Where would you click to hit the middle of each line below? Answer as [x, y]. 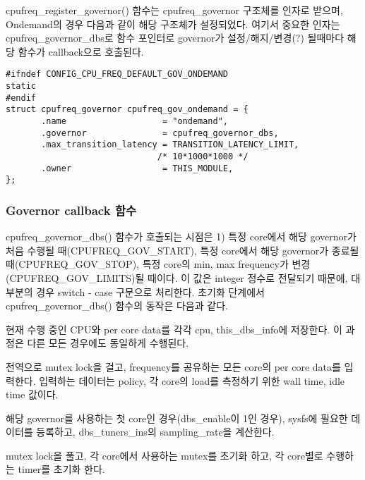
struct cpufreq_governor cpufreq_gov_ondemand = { [127, 110]
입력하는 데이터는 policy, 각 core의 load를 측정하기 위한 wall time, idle [192, 380]
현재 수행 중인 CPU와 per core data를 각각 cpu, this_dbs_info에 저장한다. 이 [174, 329]
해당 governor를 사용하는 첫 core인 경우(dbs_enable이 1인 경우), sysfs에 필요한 [177, 418]
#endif [21, 98]
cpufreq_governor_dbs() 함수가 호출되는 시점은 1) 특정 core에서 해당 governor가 [181, 236]
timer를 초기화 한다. [61, 469]
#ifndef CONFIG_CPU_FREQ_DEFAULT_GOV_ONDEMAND [117, 74]
